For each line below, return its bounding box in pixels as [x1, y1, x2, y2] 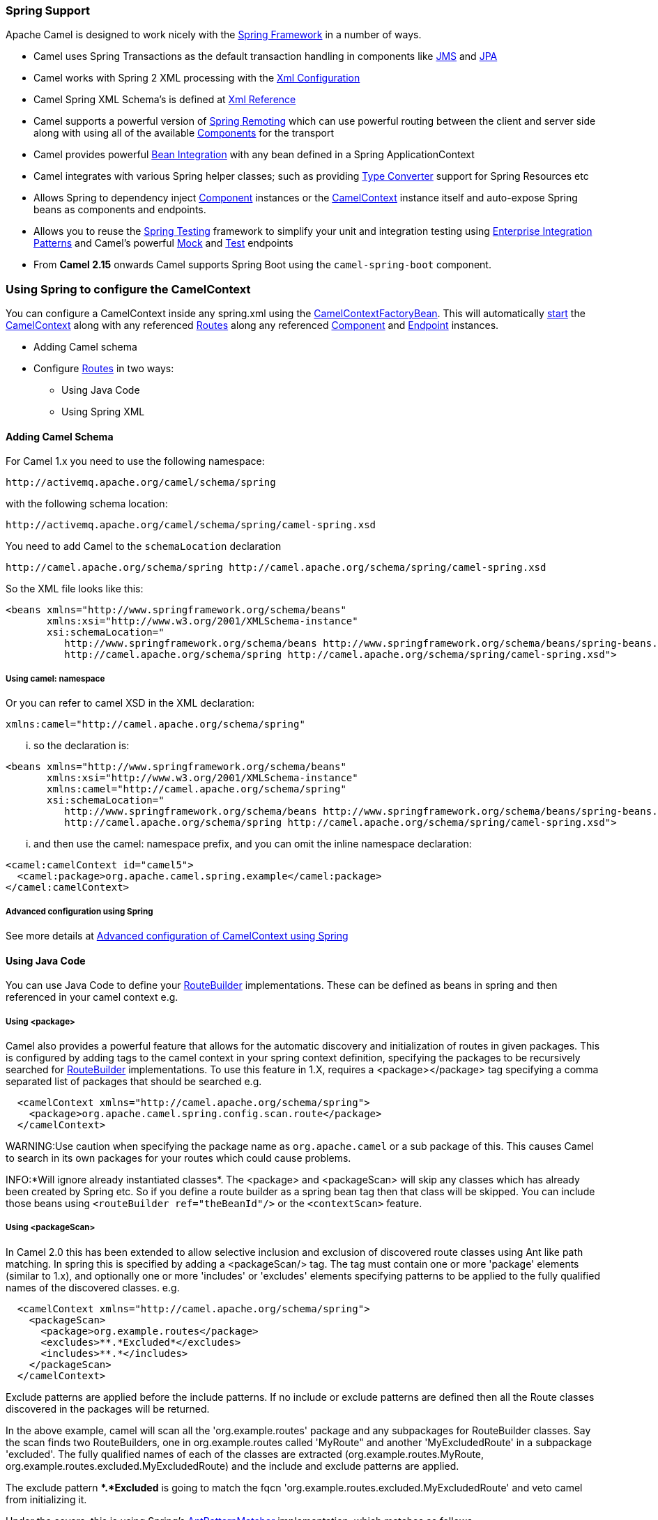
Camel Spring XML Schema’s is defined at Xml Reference [33, 93, 296, 106]
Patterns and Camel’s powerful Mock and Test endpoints [33, 237, 293, 250]
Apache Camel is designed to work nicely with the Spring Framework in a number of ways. [6, 29, 422, 41]
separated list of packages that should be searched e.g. [6, 1075, 262, 1087]
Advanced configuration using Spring [6, 906, 153, 916]
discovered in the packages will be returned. [6, 1402, 210, 1415]
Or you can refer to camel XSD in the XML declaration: [6, 697, 255, 709]
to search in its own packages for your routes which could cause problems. [6, 1151, 351, 1164]
